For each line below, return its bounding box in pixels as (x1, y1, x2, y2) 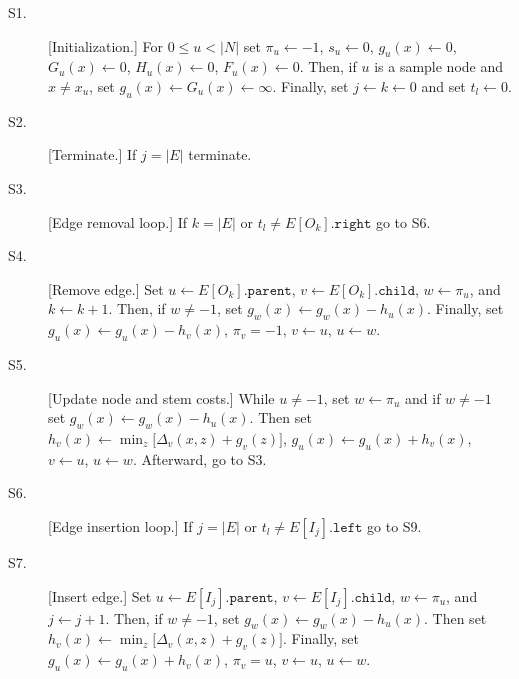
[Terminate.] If (48, 144, 137, 165)
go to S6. (375, 211, 431, 232)
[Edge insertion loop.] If (48, 515, 193, 536)
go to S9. (367, 515, 422, 536)
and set (421, 75, 466, 96)
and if (405, 387, 441, 408)
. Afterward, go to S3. (132, 448, 267, 469)
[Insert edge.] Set (48, 585, 152, 606)
